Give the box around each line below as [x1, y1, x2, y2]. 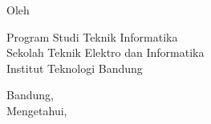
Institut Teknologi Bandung [6, 59, 143, 76]
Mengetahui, [6, 102, 67, 118]
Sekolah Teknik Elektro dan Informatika [6, 44, 205, 61]
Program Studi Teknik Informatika [6, 28, 178, 45]
